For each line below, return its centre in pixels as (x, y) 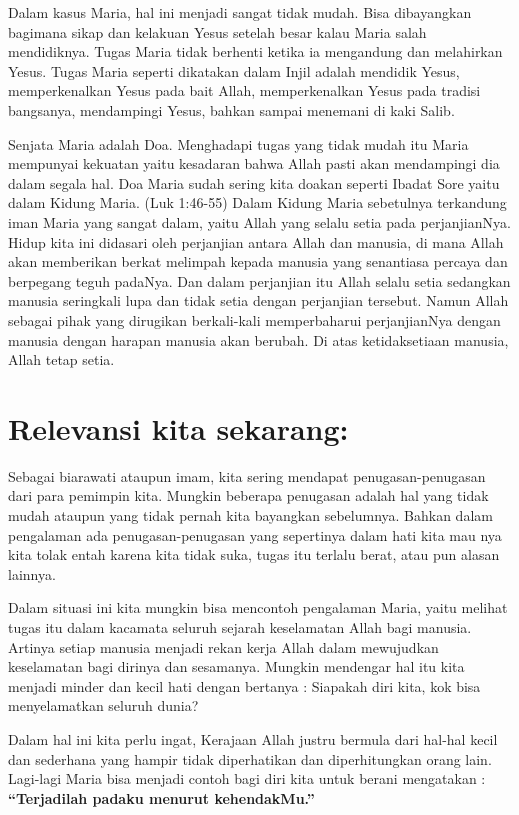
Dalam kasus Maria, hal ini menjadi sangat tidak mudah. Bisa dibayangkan (240, 12)
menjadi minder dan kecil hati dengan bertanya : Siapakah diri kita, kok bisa (244, 685)
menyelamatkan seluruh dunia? (103, 705)
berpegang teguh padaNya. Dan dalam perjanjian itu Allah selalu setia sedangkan (259, 280)
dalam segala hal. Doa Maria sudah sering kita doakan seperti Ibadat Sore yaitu (254, 182)
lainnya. (32, 573)
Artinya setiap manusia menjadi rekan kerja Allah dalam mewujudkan (223, 646)
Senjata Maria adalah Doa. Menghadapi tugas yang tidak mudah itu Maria (238, 143)
